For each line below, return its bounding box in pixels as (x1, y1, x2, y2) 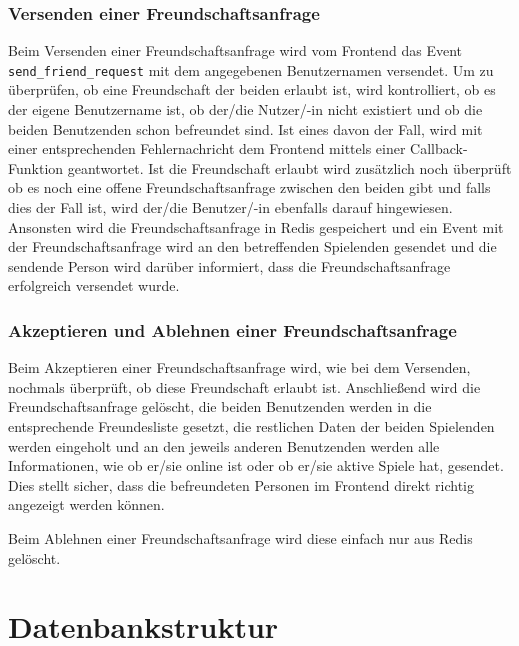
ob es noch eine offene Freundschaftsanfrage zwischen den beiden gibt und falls (8, 177, 491, 198)
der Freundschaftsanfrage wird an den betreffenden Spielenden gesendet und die (8, 236, 497, 257)
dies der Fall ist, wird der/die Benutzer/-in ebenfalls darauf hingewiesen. (8, 197, 453, 218)
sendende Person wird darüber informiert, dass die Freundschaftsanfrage (8, 255, 451, 276)
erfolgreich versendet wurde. (8, 275, 180, 296)
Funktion (8, 157, 64, 178)
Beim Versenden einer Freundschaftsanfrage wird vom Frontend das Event (8, 40, 463, 61)
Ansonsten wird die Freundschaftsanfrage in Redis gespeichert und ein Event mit (8, 216, 504, 237)
